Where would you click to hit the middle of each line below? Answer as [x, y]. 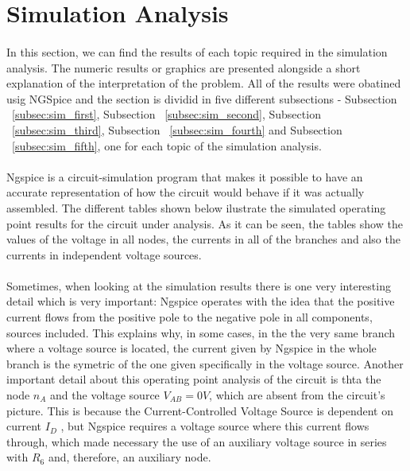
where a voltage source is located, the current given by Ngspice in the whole [191, 348]
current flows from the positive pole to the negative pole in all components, [190, 317]
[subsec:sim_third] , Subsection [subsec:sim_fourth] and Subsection [177, 129]
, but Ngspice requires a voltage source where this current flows [215, 426]
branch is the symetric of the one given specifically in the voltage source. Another [205, 363]
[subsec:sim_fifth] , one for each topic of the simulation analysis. [167, 145]
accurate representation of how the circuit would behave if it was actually [186, 192]
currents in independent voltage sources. [104, 254]
